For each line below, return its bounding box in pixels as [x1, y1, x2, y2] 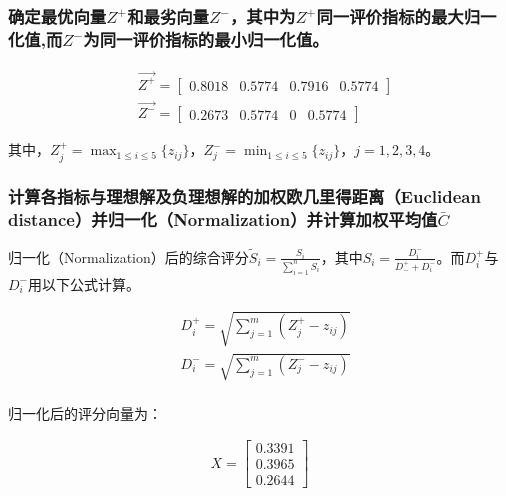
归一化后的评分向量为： [8, 402, 162, 423]
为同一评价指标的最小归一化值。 [83, 26, 329, 51]
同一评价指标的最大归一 [316, 3, 497, 28]
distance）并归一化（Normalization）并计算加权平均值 [8, 207, 438, 232]
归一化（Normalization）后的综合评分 [8, 246, 249, 267]
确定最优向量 [8, 3, 107, 28]
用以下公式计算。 [28, 273, 140, 294]
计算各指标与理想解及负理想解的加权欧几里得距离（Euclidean [8, 184, 481, 209]
